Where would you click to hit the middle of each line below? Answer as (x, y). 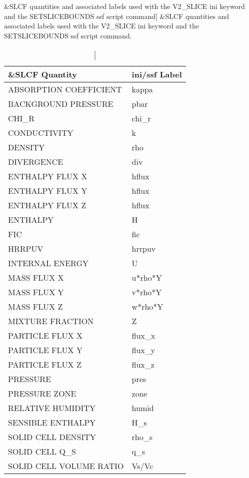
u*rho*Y (147, 278)
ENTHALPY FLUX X (48, 176)
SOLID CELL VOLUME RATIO (66, 466)
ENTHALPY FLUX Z (47, 205)
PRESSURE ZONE (42, 394)
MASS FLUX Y (36, 292)
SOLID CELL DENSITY (52, 437)
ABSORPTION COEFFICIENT (65, 89)
